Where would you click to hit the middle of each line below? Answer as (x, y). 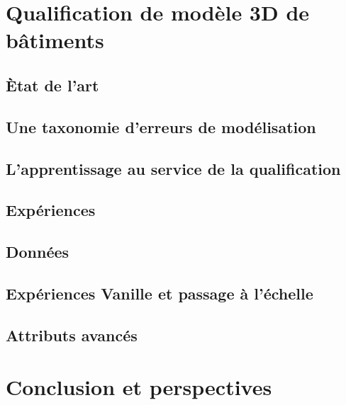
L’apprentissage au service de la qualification (173, 168)
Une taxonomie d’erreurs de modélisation (161, 126)
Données (38, 252)
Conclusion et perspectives (139, 387)
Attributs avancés (72, 335)
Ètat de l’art (52, 85)
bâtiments (55, 40)
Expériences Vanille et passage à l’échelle (160, 293)
